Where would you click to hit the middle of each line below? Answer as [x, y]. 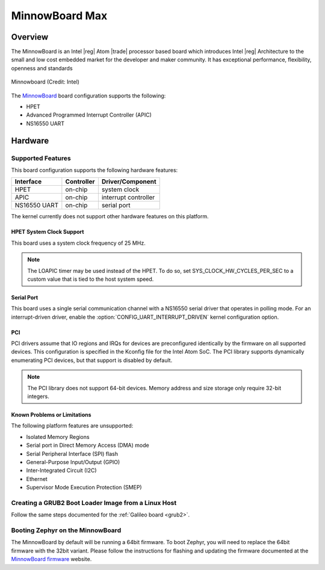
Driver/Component [129, 182]
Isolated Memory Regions [58, 437]
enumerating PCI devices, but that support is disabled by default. [92, 360]
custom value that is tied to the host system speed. [91, 279]
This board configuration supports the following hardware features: [94, 170]
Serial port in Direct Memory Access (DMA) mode [88, 446]
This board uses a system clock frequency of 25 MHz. [78, 243]
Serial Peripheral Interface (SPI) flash [72, 453]
